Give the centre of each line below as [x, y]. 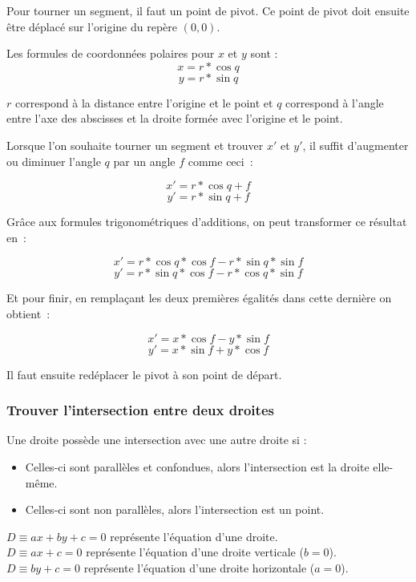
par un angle [144, 161]
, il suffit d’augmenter [355, 145]
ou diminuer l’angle [54, 161]
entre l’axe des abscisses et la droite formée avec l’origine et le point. [175, 118]
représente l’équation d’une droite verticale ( [195, 552]
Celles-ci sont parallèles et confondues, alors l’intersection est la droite [197, 466]
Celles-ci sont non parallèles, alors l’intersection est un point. [175, 509]
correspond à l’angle [335, 102]
